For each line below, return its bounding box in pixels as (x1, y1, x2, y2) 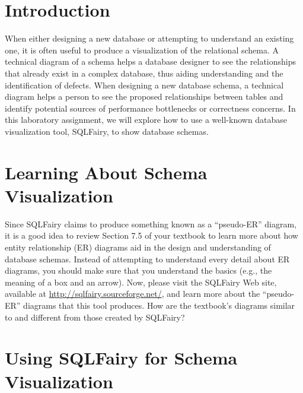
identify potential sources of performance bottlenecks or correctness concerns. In (5, 102, 296, 114)
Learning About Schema (5, 160, 208, 184)
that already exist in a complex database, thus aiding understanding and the (5, 66, 283, 79)
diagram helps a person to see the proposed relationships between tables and (5, 90, 283, 103)
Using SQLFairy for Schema (5, 346, 238, 370)
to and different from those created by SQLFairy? (5, 310, 185, 323)
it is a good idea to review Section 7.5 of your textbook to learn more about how (5, 229, 298, 242)
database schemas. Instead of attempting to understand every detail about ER (5, 252, 290, 265)
